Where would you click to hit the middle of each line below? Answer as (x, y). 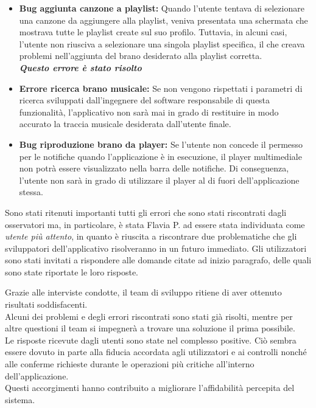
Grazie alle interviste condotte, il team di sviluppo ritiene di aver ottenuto (143, 292)
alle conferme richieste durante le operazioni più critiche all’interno (130, 364)
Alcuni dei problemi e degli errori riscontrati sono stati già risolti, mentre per (149, 316)
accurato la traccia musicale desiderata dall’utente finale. (125, 124)
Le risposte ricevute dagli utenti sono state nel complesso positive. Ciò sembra (151, 340)
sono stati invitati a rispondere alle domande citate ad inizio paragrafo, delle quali (158, 260)
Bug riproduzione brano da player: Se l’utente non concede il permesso (161, 144)
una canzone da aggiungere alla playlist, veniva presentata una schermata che (163, 20)
